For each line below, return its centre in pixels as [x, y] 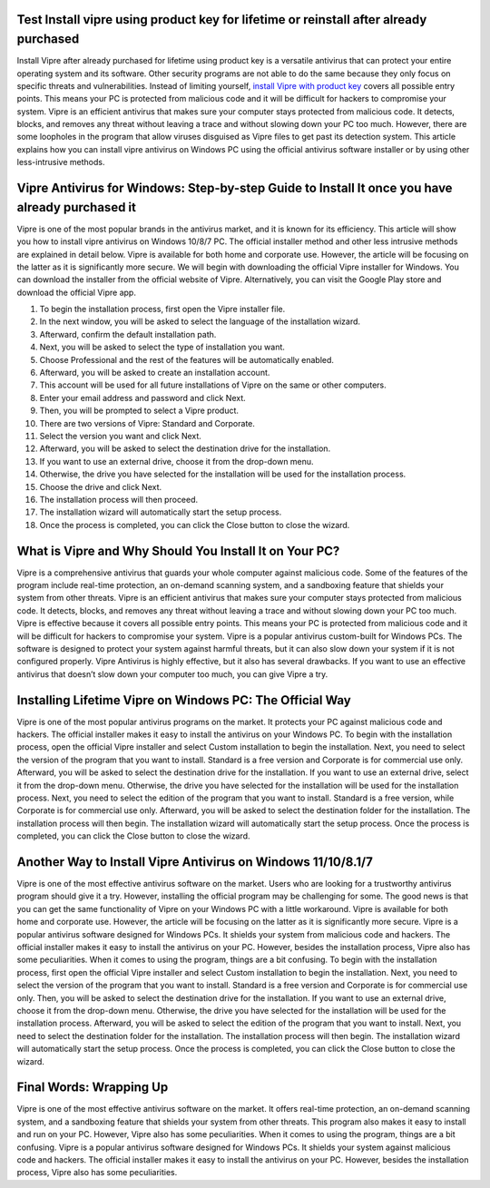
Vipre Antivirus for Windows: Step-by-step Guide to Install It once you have [235, 188]
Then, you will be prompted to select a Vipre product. [139, 411]
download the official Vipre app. [76, 292]
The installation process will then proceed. [119, 499]
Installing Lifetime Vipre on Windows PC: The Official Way [184, 700]
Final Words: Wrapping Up [93, 1088]
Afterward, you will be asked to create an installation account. [155, 373]
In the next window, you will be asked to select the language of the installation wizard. [200, 321]
